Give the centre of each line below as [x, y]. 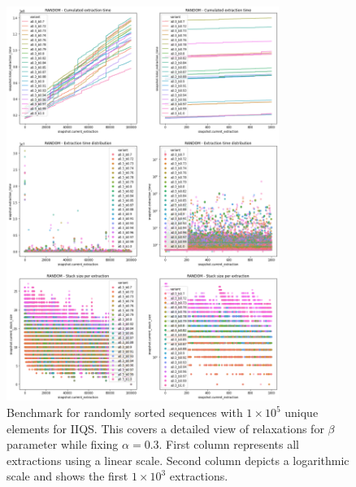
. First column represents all [229, 444]
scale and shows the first [67, 476]
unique [302, 412]
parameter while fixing [63, 444]
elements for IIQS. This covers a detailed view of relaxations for [165, 428]
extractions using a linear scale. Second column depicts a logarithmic [178, 460]
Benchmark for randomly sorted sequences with [125, 412]
